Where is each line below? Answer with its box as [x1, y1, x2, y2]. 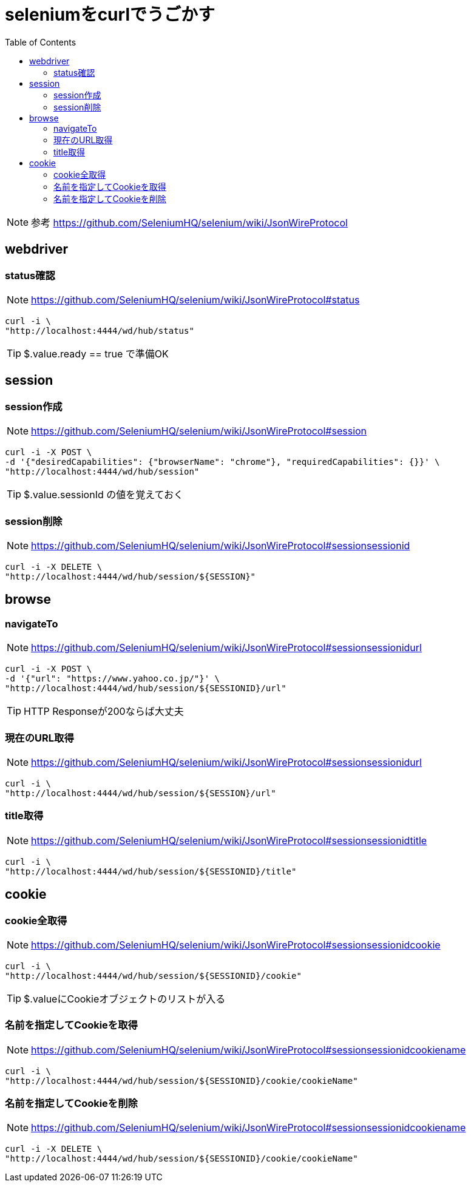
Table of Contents [5, 36, 76, 47]
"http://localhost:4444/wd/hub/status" [5, 325, 194, 336]
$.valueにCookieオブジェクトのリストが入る [24, 992, 226, 1005]
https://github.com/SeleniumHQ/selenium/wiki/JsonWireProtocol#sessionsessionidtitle [31, 834, 427, 847]
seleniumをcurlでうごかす [5, 4, 215, 25]
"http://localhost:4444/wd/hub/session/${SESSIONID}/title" [5, 866, 297, 876]
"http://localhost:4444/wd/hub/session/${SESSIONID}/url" [5, 683, 286, 694]
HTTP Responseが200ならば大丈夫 [24, 705, 184, 718]
